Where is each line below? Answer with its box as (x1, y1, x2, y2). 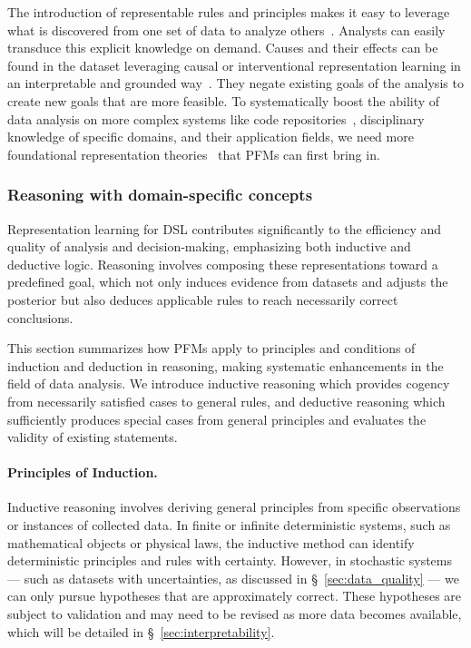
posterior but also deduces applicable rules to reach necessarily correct (7, 290, 398, 309)
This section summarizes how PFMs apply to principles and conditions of (7, 339, 416, 358)
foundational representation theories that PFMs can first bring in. (7, 144, 380, 163)
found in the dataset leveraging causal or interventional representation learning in (7, 55, 461, 74)
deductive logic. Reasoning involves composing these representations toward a (7, 254, 438, 273)
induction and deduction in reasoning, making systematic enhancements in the (7, 356, 444, 375)
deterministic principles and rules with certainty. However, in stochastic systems (7, 551, 452, 570)
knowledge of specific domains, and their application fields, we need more (7, 127, 414, 146)
